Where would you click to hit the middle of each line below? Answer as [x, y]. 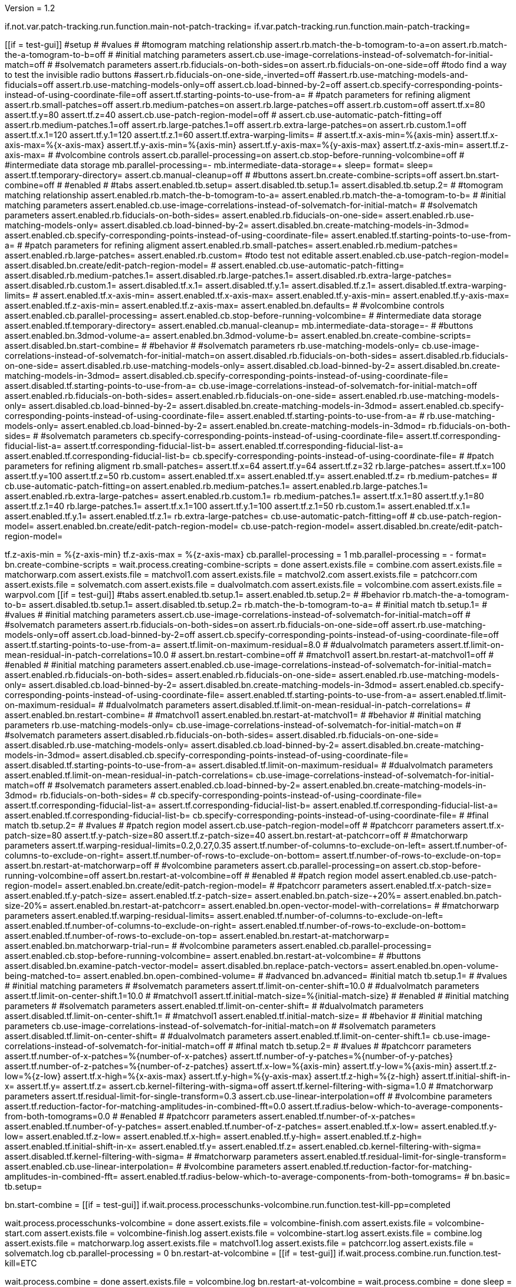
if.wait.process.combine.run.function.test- [420, 1253]
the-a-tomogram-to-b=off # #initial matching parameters [116, 55]
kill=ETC [21, 1263]
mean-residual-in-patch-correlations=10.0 [87, 655]
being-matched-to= [43, 976]
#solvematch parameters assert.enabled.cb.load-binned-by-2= [178, 785]
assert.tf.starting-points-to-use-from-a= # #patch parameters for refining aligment [310, 95]
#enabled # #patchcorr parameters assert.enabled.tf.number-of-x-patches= [268, 1116]
